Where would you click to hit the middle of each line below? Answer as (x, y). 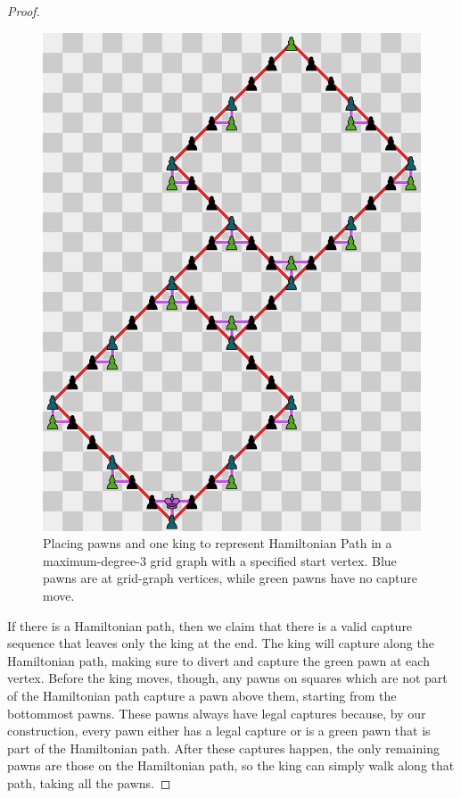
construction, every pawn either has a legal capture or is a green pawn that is (219, 731)
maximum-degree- (91, 560)
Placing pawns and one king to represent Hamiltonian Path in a (218, 543)
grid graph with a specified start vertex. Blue (273, 560)
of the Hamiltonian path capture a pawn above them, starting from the (202, 695)
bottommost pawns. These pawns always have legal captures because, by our (217, 713)
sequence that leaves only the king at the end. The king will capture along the (221, 643)
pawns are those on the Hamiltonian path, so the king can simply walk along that (231, 765)
